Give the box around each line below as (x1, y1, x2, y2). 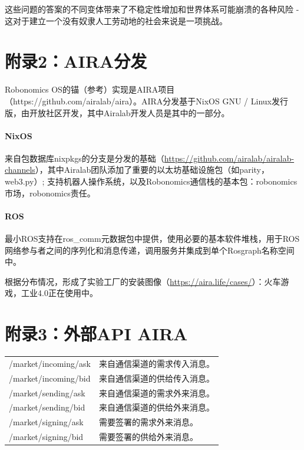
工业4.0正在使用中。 (21, 287, 98, 299)
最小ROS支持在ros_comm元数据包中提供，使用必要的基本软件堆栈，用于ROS (5, 232, 300, 245)
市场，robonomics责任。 (5, 186, 95, 199)
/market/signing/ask (9, 416, 84, 428)
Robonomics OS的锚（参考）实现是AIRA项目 (5, 83, 175, 96)
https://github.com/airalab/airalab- (164, 152, 295, 164)
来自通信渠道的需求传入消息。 (98, 357, 214, 369)
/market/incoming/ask (9, 357, 91, 369)
